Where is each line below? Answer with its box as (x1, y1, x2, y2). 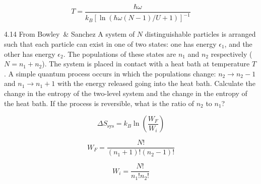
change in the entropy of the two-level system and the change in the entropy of (4, 87, 247, 98)
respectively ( (211, 48, 252, 59)
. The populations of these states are (63, 48, 176, 59)
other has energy (4, 48, 55, 59)
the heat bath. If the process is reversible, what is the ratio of (4, 98, 194, 108)
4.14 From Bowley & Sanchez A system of (4, 29, 135, 39)
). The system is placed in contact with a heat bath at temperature (42, 58, 250, 69)
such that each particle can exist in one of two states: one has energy (4, 39, 217, 49)
